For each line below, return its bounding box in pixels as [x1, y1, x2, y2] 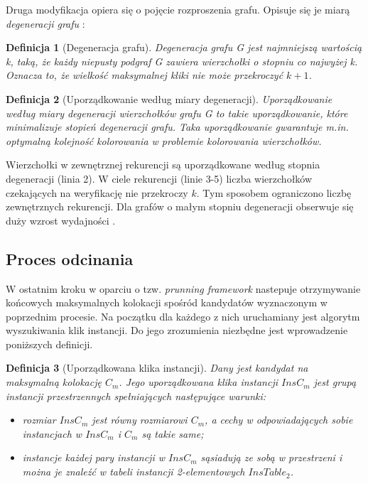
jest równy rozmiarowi [92, 412, 188, 427]
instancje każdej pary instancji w [22, 450, 165, 465]
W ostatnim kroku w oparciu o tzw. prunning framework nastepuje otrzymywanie [6, 281, 361, 296]
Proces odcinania [6, 247, 134, 269]
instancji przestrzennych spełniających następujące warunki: [6, 388, 266, 403]
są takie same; [141, 426, 204, 441]
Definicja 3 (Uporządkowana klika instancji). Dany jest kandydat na [6, 360, 308, 375]
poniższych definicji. [6, 336, 93, 351]
